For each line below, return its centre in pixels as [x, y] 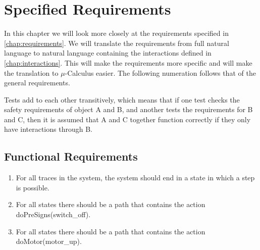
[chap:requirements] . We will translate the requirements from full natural [117, 43]
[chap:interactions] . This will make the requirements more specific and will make [128, 62]
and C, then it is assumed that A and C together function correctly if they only [127, 119]
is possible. [33, 187]
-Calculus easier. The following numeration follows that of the [160, 72]
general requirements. [37, 83]
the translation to [31, 72]
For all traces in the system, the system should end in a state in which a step [135, 178]
